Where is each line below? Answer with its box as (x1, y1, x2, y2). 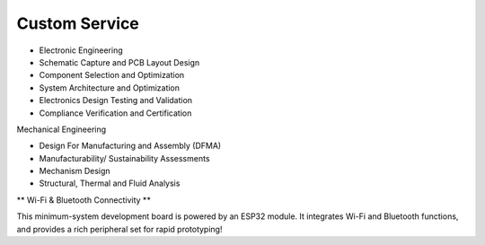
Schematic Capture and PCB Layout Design (39, 57, 200, 67)
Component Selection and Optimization (39, 70, 185, 81)
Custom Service (16, 13, 139, 33)
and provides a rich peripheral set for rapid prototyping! (16, 223, 223, 234)
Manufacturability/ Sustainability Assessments (39, 153, 210, 163)
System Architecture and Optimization (39, 82, 180, 93)
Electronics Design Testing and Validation (39, 95, 193, 106)
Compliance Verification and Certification (39, 108, 192, 118)
